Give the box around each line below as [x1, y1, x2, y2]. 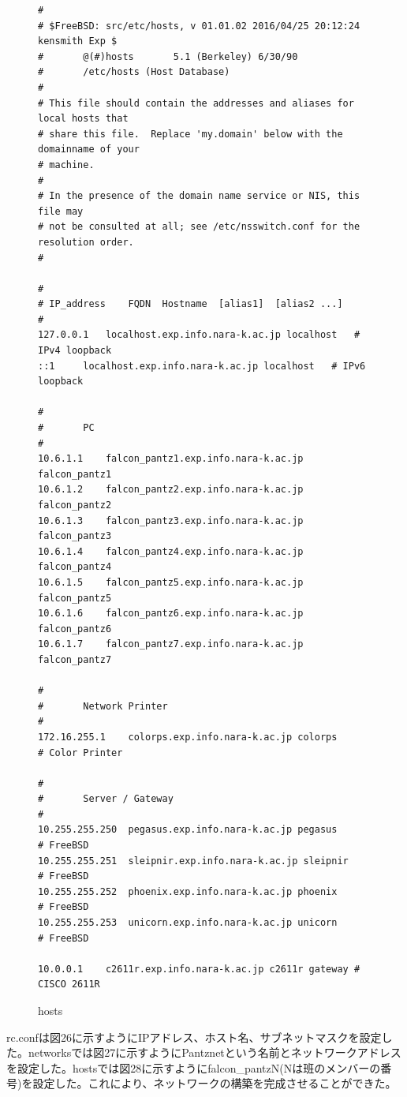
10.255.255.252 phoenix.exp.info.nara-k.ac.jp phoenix [38, 885, 338, 897]
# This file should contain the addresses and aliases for [38, 97, 354, 109]
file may [38, 205, 84, 217]
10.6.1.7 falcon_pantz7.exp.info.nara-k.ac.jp [38, 638, 304, 650]
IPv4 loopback [38, 345, 112, 357]
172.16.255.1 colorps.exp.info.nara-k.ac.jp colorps [38, 731, 338, 743]
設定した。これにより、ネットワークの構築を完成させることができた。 [32, 1075, 397, 1091]
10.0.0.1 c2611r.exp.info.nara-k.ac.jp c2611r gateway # [38, 963, 360, 975]
